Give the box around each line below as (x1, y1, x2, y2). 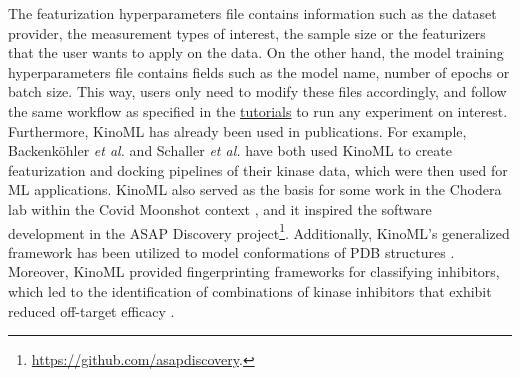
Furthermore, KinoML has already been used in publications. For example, (8, 120, 467, 141)
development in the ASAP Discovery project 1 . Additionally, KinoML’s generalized (8, 219, 510, 243)
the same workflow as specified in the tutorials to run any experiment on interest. (8, 100, 508, 121)
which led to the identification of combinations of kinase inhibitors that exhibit (8, 280, 492, 301)
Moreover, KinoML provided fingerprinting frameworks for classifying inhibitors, (8, 261, 500, 282)
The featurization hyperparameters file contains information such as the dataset (8, 3, 497, 23)
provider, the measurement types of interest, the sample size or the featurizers (8, 22, 486, 43)
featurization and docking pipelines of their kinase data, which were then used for (8, 159, 508, 180)
